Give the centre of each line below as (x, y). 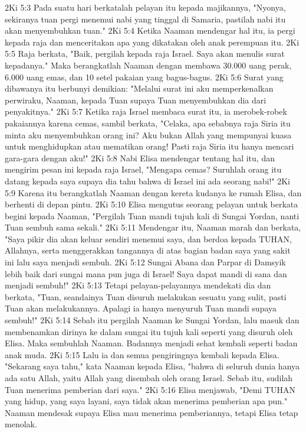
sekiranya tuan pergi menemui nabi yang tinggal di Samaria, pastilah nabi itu (145, 19)
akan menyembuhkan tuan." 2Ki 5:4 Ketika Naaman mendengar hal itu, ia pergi (150, 30)
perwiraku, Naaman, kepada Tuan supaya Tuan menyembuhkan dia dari (136, 100)
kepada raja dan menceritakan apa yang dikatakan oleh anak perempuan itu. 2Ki (152, 42)
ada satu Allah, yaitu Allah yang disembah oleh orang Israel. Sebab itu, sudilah (149, 378)
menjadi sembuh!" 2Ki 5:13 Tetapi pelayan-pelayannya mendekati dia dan (138, 285)
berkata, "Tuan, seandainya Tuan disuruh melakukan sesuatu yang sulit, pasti (146, 296)
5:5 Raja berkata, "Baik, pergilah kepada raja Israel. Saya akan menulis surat (145, 53)
